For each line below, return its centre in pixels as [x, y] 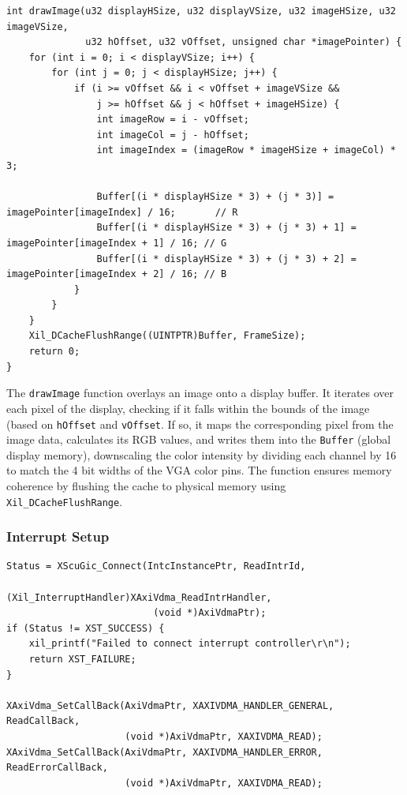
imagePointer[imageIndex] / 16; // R [122, 212]
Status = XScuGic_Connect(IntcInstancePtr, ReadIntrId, [156, 566]
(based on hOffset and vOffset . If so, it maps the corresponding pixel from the [200, 424]
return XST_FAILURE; [82, 660]
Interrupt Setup [58, 536]
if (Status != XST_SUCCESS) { [86, 628]
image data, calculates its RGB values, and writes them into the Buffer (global [199, 439]
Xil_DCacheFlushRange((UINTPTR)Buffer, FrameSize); [167, 336]
